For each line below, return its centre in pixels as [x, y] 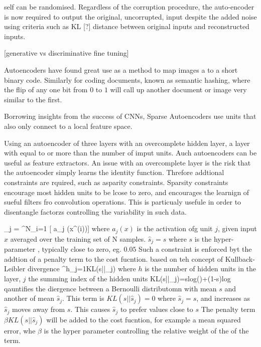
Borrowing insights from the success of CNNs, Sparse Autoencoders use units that [130, 116]
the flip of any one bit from [46, 90]
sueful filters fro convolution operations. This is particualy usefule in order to [123, 202]
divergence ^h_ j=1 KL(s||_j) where [82, 269]
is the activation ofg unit [175, 228]
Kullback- [240, 258]
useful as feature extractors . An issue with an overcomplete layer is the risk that [127, 162]
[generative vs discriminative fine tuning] [67, 53]
